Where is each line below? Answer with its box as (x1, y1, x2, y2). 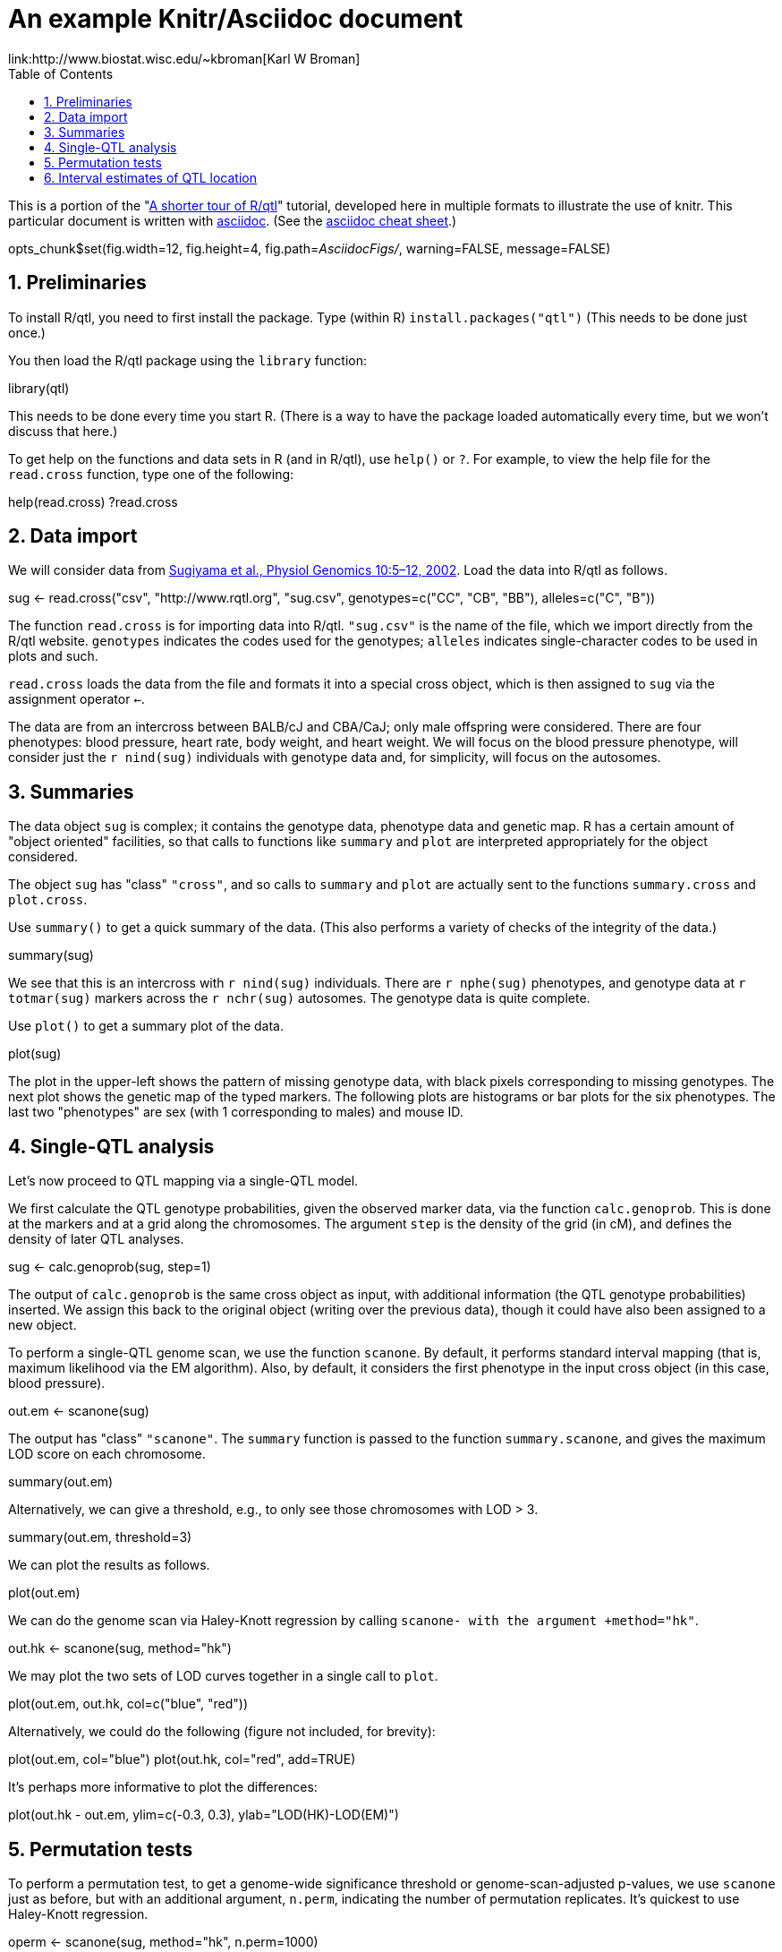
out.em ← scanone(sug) (8, 1403, 149, 1419)
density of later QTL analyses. (8, 1231, 184, 1247)
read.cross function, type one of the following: (8, 466, 294, 482)
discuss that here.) (8, 423, 118, 439)
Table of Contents (8, 65, 114, 81)
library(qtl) (8, 380, 70, 396)
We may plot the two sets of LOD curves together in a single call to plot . (8, 1668, 438, 1684)
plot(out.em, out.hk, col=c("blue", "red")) (8, 1696, 249, 1712)
